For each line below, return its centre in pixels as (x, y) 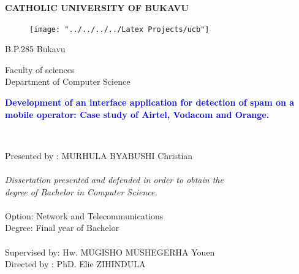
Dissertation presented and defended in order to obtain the (114, 179)
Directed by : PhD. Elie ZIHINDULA (75, 264)
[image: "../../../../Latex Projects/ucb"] (119, 29)
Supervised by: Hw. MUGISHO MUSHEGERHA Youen (110, 252)
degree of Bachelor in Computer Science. (81, 191)
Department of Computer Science (68, 81)
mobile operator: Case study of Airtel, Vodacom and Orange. (137, 114)
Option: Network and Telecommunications (84, 215)
